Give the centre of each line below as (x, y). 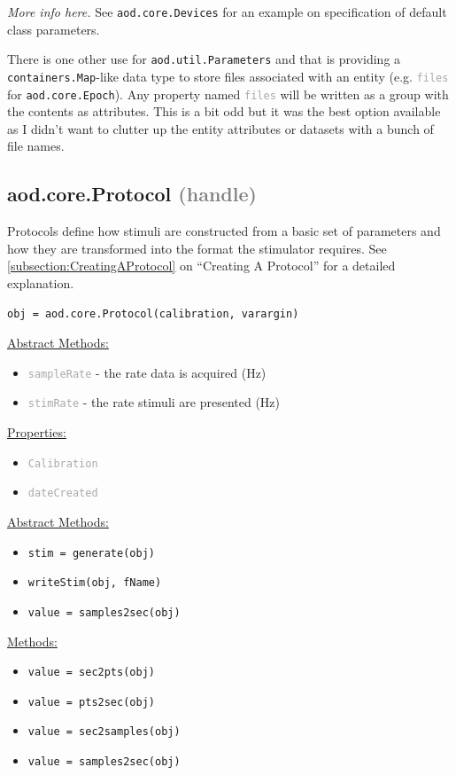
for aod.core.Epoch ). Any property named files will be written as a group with (228, 94)
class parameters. (54, 29)
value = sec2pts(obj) (91, 673)
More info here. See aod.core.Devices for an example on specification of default (227, 12)
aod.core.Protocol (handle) (132, 194)
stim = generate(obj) (91, 553)
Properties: (37, 432)
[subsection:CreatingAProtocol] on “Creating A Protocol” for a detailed (201, 266)
